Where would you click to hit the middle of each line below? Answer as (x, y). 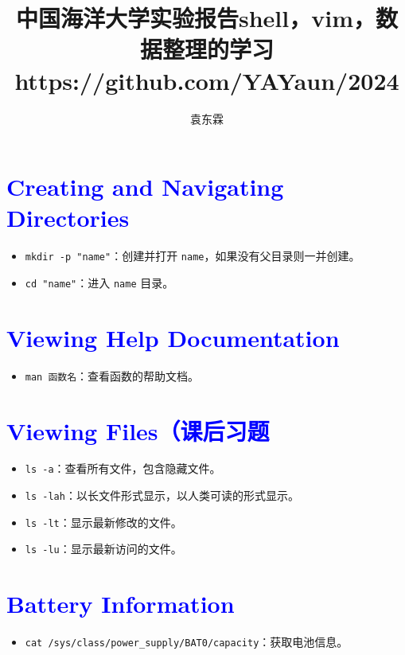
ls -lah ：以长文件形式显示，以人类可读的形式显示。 (162, 495)
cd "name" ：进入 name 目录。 (99, 282)
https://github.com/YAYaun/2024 (207, 80)
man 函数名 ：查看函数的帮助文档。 (112, 375)
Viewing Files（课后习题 (138, 430)
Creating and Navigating (145, 187)
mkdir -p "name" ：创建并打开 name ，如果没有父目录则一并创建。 (193, 256)
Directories (68, 218)
